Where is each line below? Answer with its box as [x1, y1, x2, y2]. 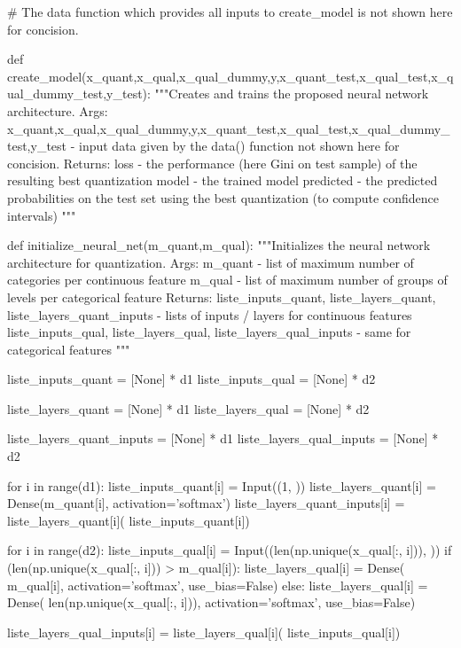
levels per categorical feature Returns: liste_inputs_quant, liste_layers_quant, [7, 287, 436, 306]
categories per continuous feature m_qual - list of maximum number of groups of [7, 270, 448, 289]
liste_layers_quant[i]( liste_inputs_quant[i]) [7, 511, 250, 529]
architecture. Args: [7, 101, 108, 120]
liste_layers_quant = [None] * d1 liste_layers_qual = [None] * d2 [7, 399, 370, 418]
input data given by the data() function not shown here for [79, 137, 400, 155]
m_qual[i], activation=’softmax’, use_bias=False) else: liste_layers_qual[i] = [7, 575, 428, 594]
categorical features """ [7, 340, 130, 358]
